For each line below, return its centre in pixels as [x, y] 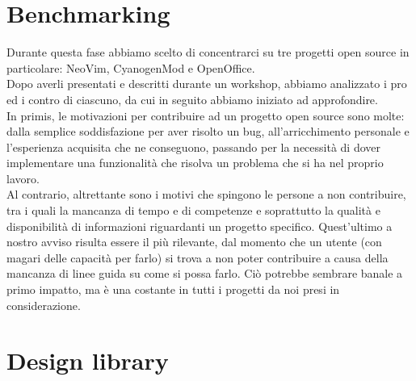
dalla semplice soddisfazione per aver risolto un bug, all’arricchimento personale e [208, 131]
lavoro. [23, 178]
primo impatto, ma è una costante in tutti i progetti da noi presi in [173, 289]
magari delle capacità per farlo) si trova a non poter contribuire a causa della [197, 257]
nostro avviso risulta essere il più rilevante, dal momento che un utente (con [194, 242]
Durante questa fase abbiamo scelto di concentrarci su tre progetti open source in [208, 52]
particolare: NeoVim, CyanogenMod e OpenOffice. [131, 67]
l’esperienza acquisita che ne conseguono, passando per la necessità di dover [194, 147]
